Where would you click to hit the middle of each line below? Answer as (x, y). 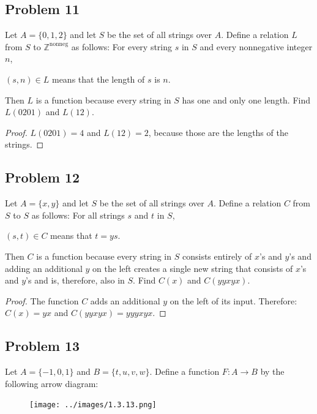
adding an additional (44, 268)
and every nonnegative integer (256, 46)
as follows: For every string (122, 46)
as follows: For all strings (78, 215)
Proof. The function (42, 300)
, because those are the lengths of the (218, 132)
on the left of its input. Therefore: (233, 300)
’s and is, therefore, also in (75, 280)
